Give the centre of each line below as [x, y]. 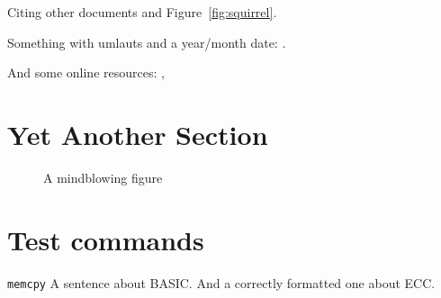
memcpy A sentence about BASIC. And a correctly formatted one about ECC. [221, 282]
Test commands [106, 239]
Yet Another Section [138, 134]
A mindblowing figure [103, 177]
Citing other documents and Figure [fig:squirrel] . [142, 12]
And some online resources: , [86, 72]
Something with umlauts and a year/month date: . [147, 42]
